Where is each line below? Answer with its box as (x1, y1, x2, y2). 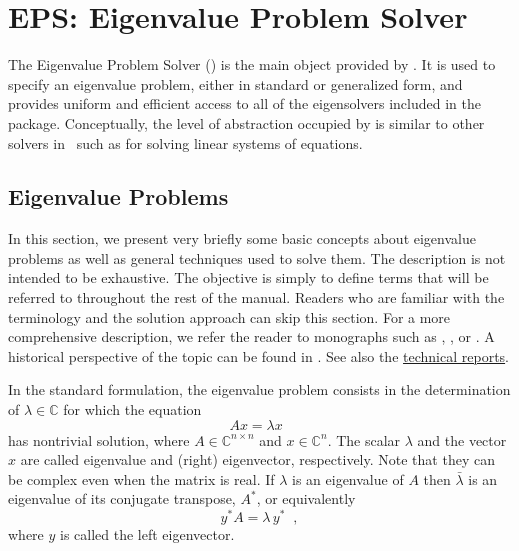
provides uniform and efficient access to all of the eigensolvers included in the (8, 93, 481, 114)
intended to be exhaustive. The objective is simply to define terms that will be (8, 267, 489, 288)
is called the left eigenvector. (60, 524, 235, 545)
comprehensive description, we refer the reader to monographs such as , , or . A (8, 326, 495, 347)
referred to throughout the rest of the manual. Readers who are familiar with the (8, 287, 505, 308)
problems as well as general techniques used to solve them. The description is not (8, 247, 506, 268)
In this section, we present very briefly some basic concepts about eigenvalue (8, 228, 476, 249)
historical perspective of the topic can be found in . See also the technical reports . (8, 345, 509, 366)
